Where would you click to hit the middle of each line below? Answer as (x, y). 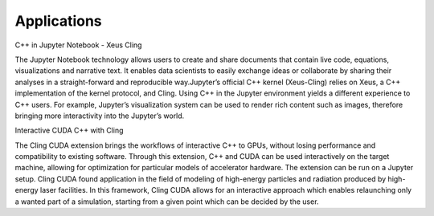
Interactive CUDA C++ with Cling (69, 130)
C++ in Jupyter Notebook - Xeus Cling (78, 45)
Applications (58, 21)
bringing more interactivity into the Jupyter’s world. (100, 116)
